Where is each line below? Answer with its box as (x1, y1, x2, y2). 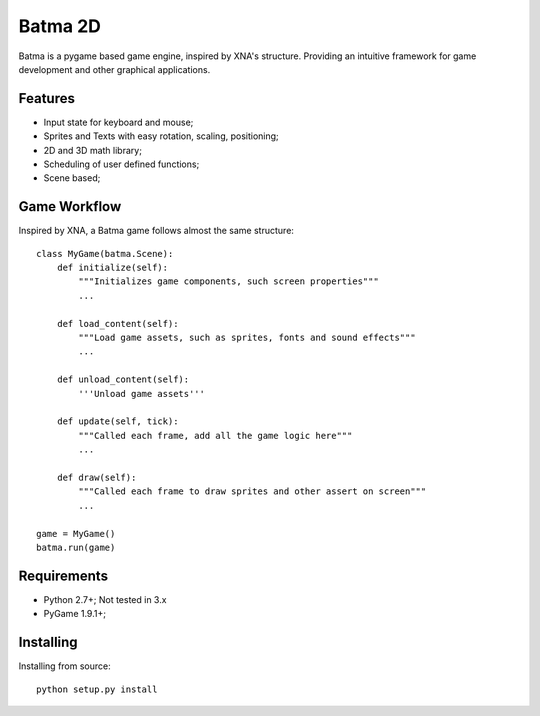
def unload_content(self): (56, 374, 190, 385)
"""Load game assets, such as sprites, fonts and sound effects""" (78, 332, 416, 344)
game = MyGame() (36, 528, 116, 539)
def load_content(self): (56, 318, 179, 329)
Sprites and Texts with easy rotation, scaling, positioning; (43, 130, 279, 142)
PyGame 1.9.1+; (43, 608, 107, 620)
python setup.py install (36, 683, 158, 695)
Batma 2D (18, 15, 102, 37)
